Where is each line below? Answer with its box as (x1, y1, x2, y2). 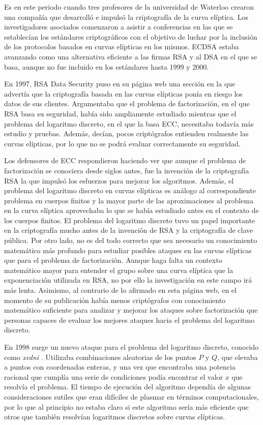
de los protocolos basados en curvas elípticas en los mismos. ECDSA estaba (4, 41, 239, 52)
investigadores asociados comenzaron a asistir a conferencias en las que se (4, 21, 233, 32)
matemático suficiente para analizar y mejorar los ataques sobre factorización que (4, 305, 258, 315)
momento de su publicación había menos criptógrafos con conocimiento (4, 294, 226, 305)
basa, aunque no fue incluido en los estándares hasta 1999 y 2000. (4, 61, 209, 72)
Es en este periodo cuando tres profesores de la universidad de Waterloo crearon (4, 2, 254, 12)
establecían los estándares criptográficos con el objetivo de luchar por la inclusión (4, 31, 257, 42)
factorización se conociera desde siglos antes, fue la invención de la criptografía (4, 165, 249, 175)
